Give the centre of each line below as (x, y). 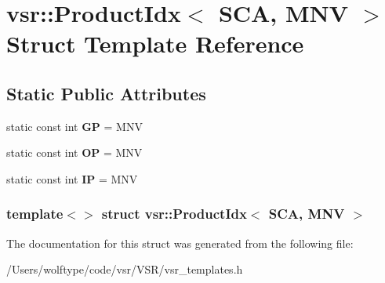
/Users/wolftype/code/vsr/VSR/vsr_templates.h (125, 269)
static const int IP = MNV (72, 178)
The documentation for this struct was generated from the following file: (180, 243)
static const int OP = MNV (74, 152)
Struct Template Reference (155, 44)
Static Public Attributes (106, 93)
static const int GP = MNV (74, 126)
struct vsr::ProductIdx (174, 214)
